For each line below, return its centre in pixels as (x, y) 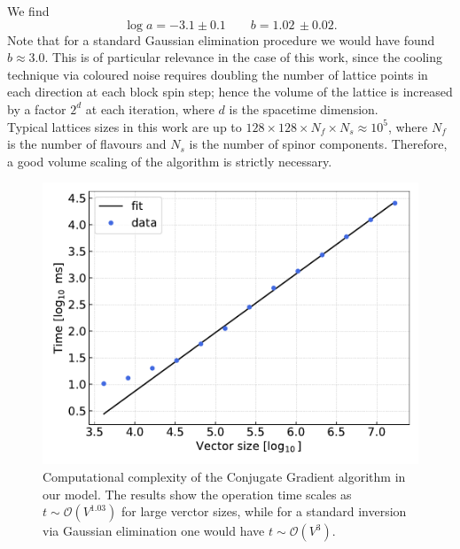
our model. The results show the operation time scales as (197, 494)
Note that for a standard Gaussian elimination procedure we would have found (221, 39)
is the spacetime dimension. (304, 108)
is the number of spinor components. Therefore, (318, 144)
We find (28, 11)
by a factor (37, 108)
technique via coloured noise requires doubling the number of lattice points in (218, 74)
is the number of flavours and (87, 144)
